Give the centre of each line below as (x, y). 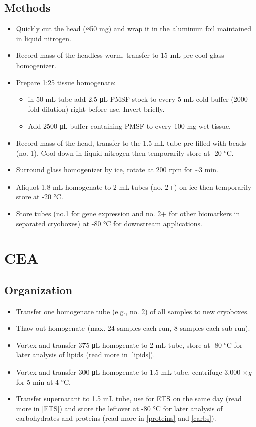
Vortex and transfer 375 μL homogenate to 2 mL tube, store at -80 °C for (129, 345)
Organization (38, 290)
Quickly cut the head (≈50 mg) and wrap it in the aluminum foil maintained (134, 28)
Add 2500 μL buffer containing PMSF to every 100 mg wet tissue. (130, 126)
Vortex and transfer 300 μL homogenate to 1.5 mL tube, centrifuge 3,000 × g (134, 372)
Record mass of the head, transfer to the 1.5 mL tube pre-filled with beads (131, 142)
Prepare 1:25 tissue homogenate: (66, 82)
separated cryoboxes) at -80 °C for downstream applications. (109, 223)
